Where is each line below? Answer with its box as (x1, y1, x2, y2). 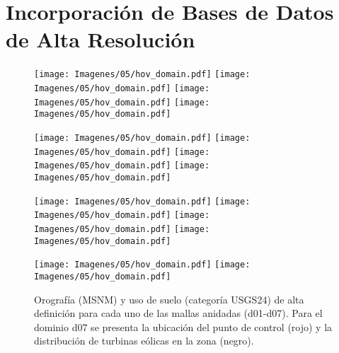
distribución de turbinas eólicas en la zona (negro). (34, 333, 254, 348)
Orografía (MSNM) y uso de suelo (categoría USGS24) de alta (34, 291, 304, 306)
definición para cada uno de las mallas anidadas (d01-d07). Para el (34, 306, 323, 320)
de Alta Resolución (6, 25, 195, 54)
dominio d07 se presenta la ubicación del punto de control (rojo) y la (34, 319, 333, 334)
